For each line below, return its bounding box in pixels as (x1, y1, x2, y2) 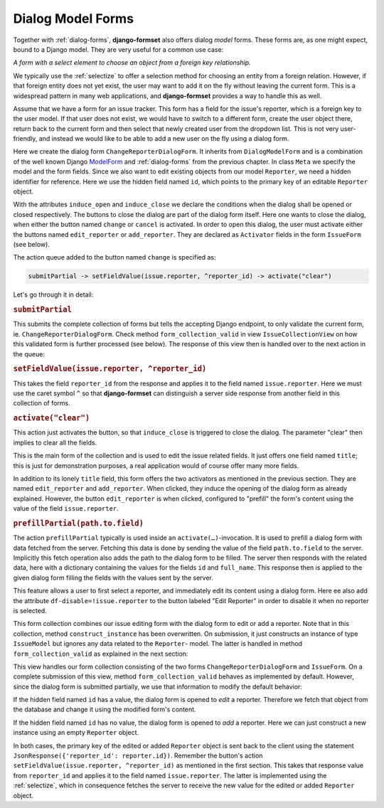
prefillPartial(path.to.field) (13, 518, 144, 528)
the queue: (13, 349, 46, 358)
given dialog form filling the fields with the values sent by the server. (13, 573, 213, 582)
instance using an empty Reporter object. (13, 728, 139, 737)
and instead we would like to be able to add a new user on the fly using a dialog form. (38, 134, 289, 143)
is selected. (13, 606, 48, 615)
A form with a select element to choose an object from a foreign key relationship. (13, 58, 252, 67)
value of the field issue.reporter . (13, 504, 119, 513)
